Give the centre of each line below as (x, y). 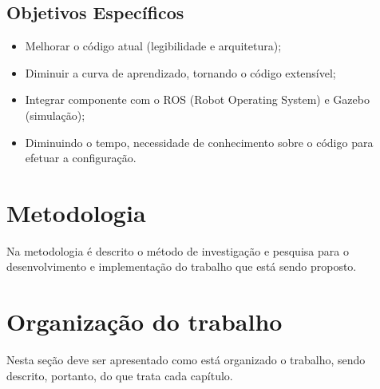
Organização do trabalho (144, 322)
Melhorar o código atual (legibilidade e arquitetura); (153, 46)
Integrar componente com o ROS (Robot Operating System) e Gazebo (197, 99)
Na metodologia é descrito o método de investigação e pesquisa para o (178, 250)
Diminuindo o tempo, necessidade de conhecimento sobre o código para (199, 142)
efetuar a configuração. (81, 158)
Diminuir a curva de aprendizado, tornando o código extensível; (180, 72)
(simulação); (55, 115)
